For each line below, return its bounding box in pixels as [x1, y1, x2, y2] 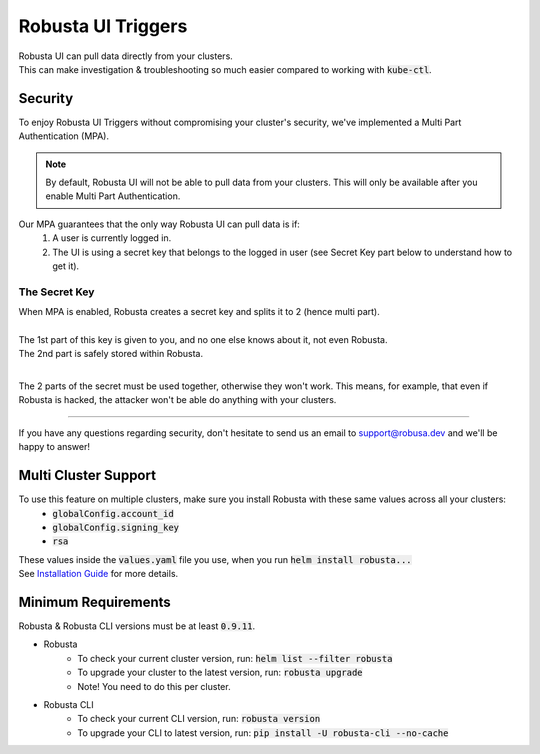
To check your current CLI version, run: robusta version [77, 713, 321, 725]
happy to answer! [18, 441, 90, 453]
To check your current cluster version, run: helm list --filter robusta [77, 652, 393, 664]
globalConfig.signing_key [52, 521, 180, 533]
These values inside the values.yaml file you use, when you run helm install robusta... [18, 553, 412, 565]
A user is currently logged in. [52, 232, 172, 244]
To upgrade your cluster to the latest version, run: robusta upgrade [77, 666, 364, 679]
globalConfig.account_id [52, 508, 174, 519]
